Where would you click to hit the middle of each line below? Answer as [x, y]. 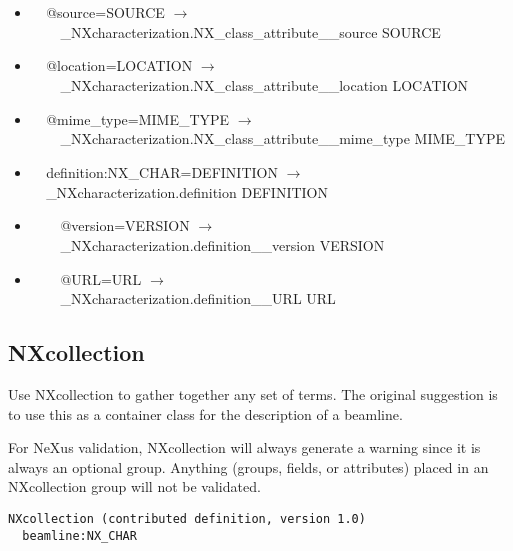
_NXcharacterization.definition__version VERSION [222, 244]
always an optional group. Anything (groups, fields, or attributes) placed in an [248, 466]
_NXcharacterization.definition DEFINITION [187, 191]
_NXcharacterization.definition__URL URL [198, 298]
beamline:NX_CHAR [79, 535]
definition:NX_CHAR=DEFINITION [162, 171]
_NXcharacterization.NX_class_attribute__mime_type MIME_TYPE [283, 138]
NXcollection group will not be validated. [134, 486]
